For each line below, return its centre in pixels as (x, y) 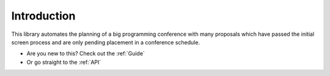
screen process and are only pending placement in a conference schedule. (106, 42)
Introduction (43, 16)
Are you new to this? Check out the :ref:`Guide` (86, 54)
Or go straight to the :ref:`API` (64, 62)
